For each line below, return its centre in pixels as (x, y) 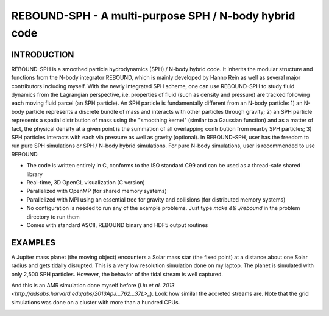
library (34, 174)
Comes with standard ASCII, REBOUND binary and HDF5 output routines (117, 225)
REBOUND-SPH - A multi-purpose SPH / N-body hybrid (153, 16)
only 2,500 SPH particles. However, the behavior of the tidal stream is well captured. (117, 274)
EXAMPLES (34, 243)
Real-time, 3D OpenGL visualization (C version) (86, 182)
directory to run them (53, 217)
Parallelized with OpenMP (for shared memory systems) (97, 191)
